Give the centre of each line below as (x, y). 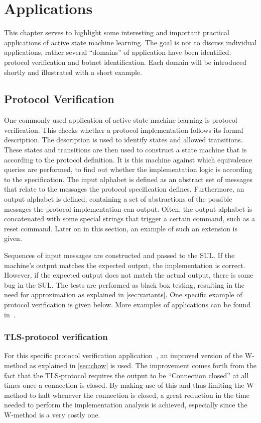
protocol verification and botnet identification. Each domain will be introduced (125, 62)
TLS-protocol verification (56, 337)
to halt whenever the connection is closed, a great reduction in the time (140, 395)
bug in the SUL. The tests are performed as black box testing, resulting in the (124, 284)
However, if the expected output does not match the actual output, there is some (129, 275)
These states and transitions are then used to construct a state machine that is (125, 150)
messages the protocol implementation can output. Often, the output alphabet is (128, 208)
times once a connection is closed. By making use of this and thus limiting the (124, 385)
